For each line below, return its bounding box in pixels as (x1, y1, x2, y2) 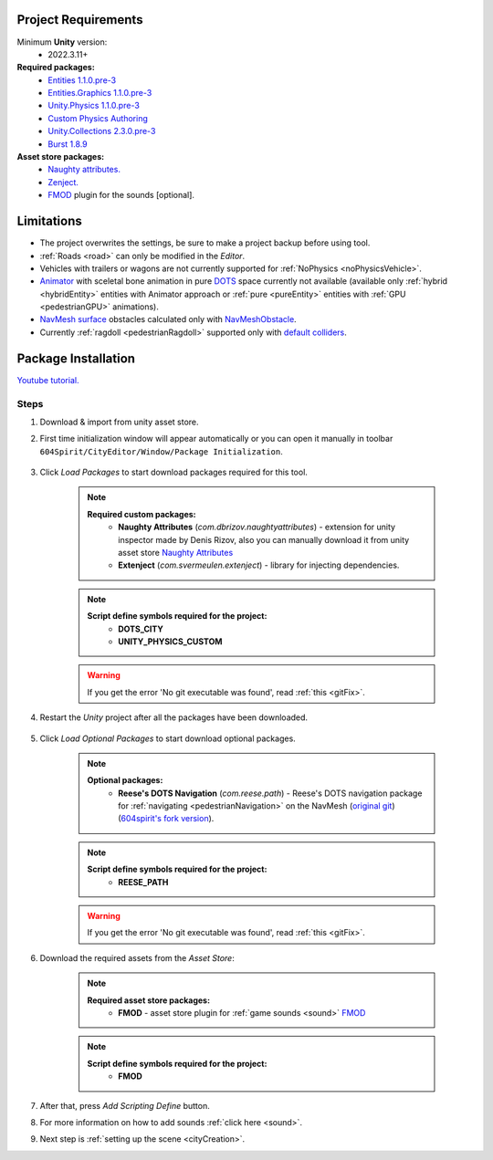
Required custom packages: (87, 508, 196, 519)
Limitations (16, 214, 82, 229)
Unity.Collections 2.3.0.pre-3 (47, 126, 156, 137)
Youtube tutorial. (16, 374, 79, 385)
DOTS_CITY (118, 623, 163, 634)
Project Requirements (16, 12, 143, 27)
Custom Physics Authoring (47, 112, 148, 123)
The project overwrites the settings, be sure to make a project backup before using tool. (39, 237, 371, 248)
